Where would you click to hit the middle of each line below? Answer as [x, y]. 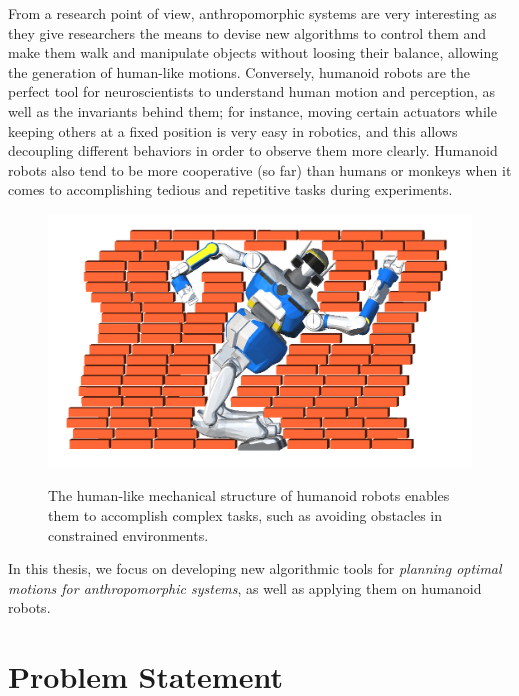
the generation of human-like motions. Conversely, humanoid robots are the [239, 71]
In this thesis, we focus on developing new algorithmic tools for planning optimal [255, 568]
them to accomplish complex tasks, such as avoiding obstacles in [245, 514]
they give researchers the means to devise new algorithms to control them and [247, 32]
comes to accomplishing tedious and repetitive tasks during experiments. [230, 189]
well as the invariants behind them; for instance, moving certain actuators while [252, 110]
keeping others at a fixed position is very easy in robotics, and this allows [233, 130]
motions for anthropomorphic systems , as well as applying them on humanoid [245, 587]
